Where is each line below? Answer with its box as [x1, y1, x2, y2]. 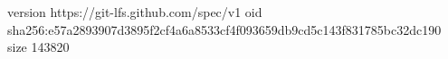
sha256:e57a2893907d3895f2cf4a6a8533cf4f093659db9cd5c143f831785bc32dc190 [7, 20, 442, 38]
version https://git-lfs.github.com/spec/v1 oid [7, 3, 262, 21]
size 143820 [7, 38, 70, 56]
